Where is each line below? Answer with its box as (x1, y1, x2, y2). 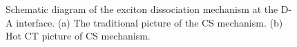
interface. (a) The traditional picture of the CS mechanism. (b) (16, 15, 283, 29)
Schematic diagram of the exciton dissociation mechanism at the (6, 2, 278, 16)
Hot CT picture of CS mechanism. (6, 29, 151, 43)
